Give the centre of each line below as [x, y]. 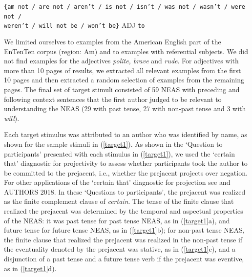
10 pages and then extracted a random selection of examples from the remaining [124, 80]
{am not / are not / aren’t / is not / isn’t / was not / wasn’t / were [125, 7]
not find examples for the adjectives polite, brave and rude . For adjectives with [121, 61]
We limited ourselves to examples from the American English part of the [113, 41]
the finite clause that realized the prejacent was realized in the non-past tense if [123, 239]
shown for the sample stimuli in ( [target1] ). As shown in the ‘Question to [113, 144]
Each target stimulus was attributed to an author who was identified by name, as [126, 134]
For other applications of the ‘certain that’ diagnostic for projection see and [117, 182]
